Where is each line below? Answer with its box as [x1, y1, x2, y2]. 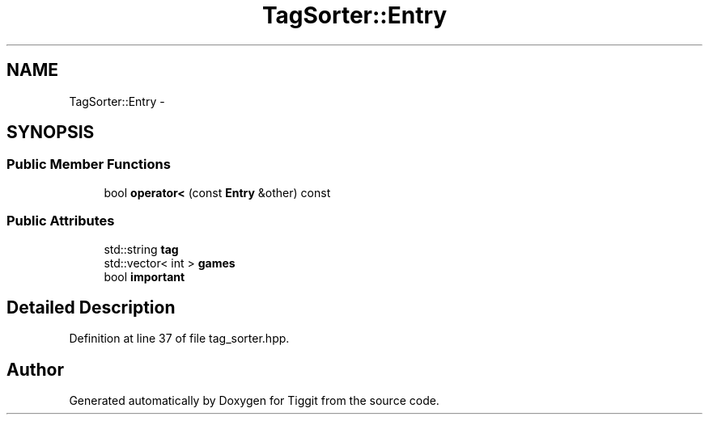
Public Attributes [6, 213, 115, 229]
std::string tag [104, 242, 179, 256]
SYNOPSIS [6, 122, 95, 143]
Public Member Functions [6, 156, 171, 173]
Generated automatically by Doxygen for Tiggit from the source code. [69, 394, 439, 408]
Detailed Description [6, 297, 176, 318]
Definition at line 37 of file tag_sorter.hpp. [69, 331, 290, 346]
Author [6, 359, 64, 380]
